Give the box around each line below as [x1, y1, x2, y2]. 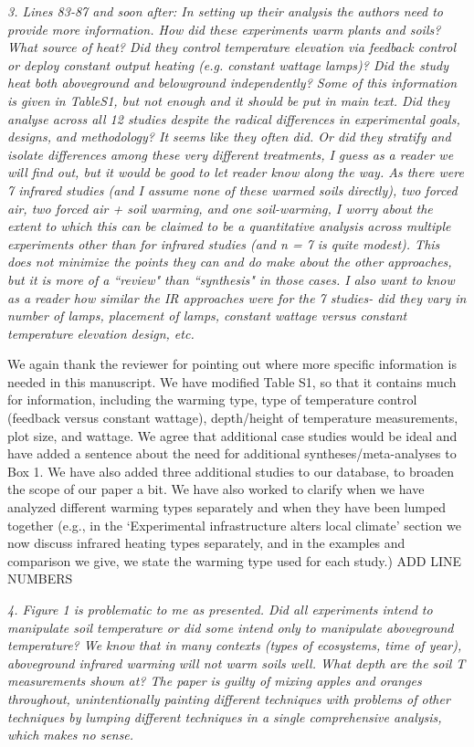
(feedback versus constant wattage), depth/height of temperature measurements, [7, 408, 458, 427]
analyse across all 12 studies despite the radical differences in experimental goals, [7, 109, 460, 128]
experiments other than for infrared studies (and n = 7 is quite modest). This [7, 234, 440, 253]
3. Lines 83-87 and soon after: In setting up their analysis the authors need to [7, 2, 444, 20]
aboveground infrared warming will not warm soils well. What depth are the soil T [7, 653, 466, 672]
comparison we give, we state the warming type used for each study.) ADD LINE [7, 551, 461, 570]
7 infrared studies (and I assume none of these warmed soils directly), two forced [7, 180, 458, 199]
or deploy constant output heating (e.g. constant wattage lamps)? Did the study [7, 55, 449, 74]
